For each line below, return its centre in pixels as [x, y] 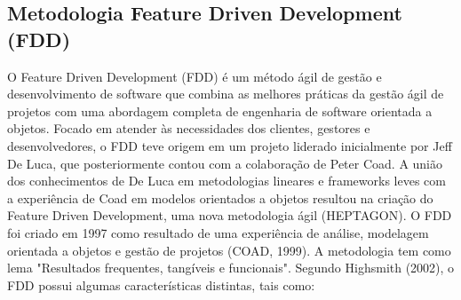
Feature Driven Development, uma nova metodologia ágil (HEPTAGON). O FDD [230, 215]
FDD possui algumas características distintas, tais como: [161, 284]
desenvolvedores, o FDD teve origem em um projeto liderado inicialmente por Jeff [230, 145]
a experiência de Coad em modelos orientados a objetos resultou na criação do [220, 197]
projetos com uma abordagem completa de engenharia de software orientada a [220, 111]
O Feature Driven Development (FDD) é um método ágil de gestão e [195, 76]
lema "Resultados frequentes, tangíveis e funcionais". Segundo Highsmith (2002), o [231, 268]
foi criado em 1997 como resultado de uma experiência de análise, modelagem [218, 232]
